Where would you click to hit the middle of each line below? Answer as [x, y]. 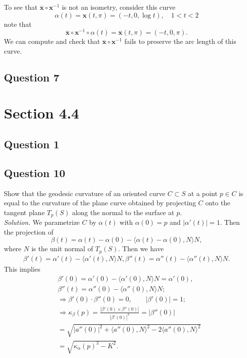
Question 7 [32, 77]
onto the [218, 203]
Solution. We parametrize [42, 222]
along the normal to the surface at [123, 212]
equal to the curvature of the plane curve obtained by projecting [100, 203]
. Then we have [141, 249]
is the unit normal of [62, 249]
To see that [21, 7]
